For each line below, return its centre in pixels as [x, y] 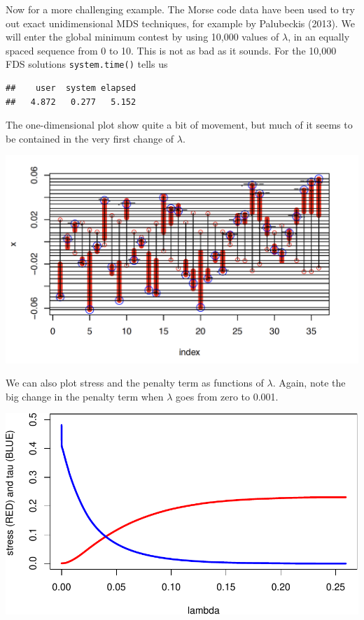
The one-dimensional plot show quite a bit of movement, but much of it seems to [179, 125]
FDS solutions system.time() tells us [87, 64]
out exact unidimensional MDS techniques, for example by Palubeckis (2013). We [180, 23]
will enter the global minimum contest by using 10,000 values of [142, 37]
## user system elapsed [71, 88]
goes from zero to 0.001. [227, 396]
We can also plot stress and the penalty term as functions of [135, 383]
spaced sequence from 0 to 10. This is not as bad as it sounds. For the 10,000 [171, 50]
